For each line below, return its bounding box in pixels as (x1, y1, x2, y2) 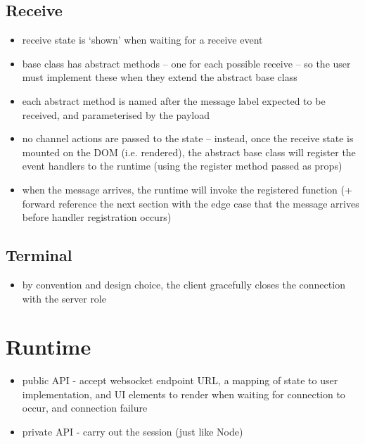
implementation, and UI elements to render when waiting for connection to (22, 386, 345, 401)
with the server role (22, 291, 106, 305)
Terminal (6, 244, 72, 266)
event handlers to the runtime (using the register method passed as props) (22, 158, 342, 173)
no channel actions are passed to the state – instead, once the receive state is (22, 131, 354, 146)
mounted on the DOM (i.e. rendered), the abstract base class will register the (22, 144, 356, 159)
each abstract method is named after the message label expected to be (22, 93, 326, 108)
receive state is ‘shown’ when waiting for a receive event (22, 32, 263, 47)
